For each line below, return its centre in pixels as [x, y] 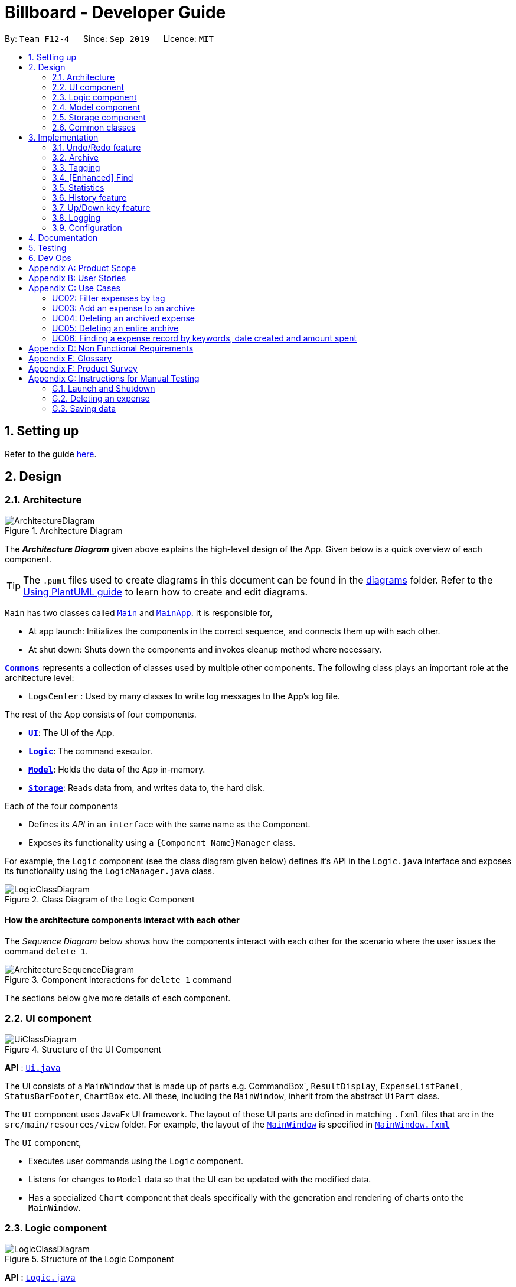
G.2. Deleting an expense [101, 398]
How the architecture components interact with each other [122, 920]
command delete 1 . [47, 952]
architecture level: [40, 677]
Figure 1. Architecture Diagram [64, 530]
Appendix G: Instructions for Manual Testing [114, 378]
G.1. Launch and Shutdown [104, 388]
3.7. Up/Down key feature [101, 207]
